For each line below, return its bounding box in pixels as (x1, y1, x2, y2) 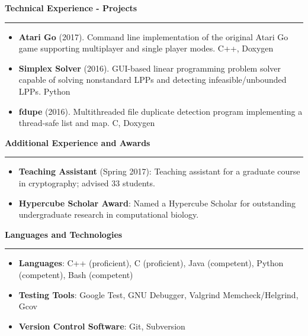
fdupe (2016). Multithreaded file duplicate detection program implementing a (18, 105, 303, 117)
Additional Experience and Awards (5, 136, 150, 148)
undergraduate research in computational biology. (18, 208, 199, 221)
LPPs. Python (18, 85, 70, 97)
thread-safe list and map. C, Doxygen (18, 117, 155, 129)
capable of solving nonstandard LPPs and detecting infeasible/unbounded (18, 73, 287, 86)
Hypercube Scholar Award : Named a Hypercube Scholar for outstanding (18, 196, 296, 209)
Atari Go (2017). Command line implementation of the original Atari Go (18, 30, 288, 43)
